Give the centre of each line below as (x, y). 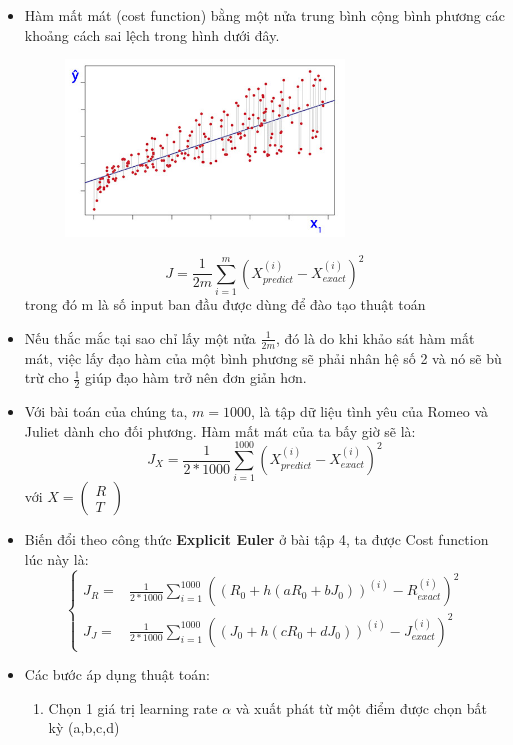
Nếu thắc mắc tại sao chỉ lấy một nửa (140, 337)
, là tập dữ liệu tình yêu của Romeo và (369, 411)
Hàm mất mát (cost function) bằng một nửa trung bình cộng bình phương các (264, 15)
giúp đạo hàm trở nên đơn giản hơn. (196, 377)
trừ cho (46, 377)
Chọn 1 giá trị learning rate (133, 707)
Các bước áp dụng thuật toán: (117, 674)
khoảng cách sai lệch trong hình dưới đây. (152, 34)
